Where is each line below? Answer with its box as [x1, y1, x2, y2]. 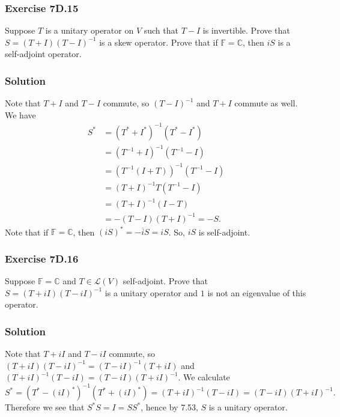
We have [5, 108, 36, 121]
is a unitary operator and [105, 286, 198, 299]
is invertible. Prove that [202, 24, 290, 37]
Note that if [5, 225, 49, 238]
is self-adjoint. [198, 225, 250, 238]
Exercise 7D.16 [5, 251, 79, 266]
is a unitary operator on [45, 24, 134, 37]
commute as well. [234, 97, 298, 109]
